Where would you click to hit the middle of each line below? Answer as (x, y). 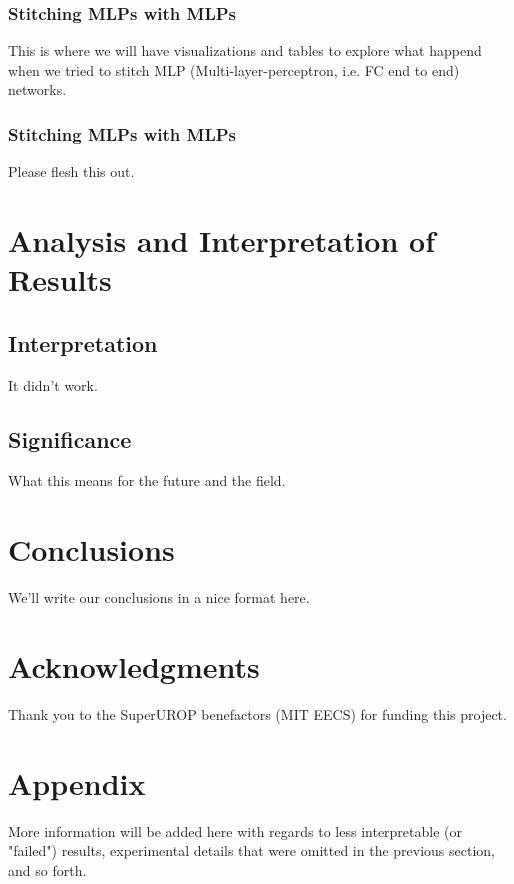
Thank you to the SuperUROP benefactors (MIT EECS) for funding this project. (257, 713)
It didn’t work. (53, 384)
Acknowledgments (134, 665)
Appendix (77, 782)
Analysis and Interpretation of (221, 240)
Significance (70, 438)
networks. (37, 89)
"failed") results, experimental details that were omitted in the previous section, (252, 850)
